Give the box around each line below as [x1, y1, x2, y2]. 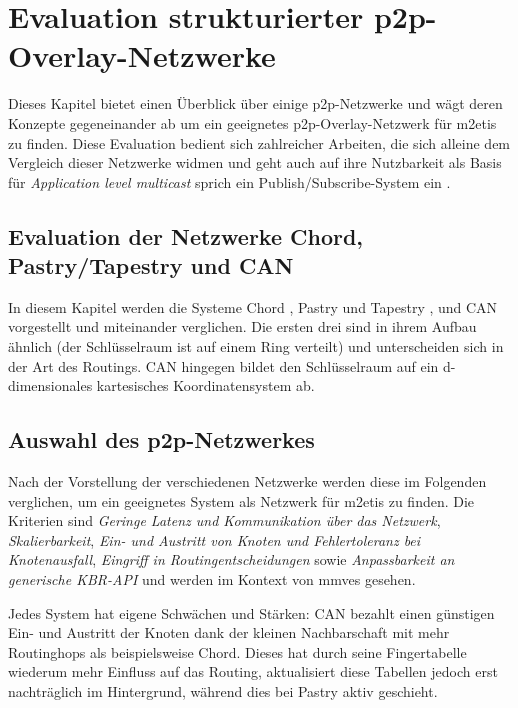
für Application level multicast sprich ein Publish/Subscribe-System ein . [8, 171, 451, 192]
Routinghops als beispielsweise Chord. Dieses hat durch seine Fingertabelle [8, 641, 467, 662]
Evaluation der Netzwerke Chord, [8, 220, 364, 251]
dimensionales [8, 375, 93, 396]
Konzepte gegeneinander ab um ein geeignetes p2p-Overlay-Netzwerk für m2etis [8, 112, 497, 133]
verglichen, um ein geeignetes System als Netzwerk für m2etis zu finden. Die [8, 490, 475, 511]
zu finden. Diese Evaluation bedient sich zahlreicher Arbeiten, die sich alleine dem [8, 132, 511, 153]
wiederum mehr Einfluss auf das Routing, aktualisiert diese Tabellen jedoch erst [8, 661, 498, 682]
